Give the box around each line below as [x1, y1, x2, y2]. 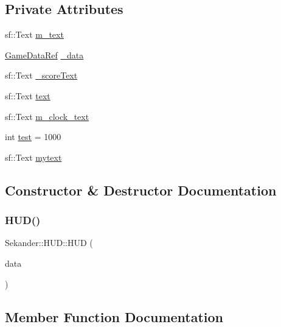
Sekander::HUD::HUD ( [5, 236, 93, 249]
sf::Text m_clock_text [5, 110, 89, 122]
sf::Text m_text [5, 28, 64, 41]
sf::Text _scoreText [5, 69, 78, 82]
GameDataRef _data [5, 48, 84, 61]
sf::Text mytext [5, 150, 62, 163]
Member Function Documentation [5, 307, 224, 326]
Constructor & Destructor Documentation [5, 180, 277, 199]
